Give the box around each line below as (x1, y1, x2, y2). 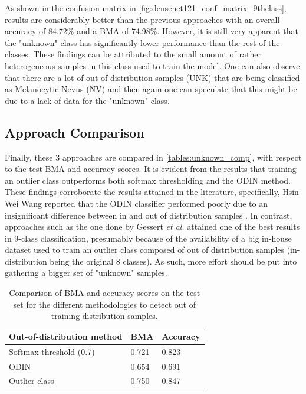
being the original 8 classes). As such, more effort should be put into (50, 255, 297, 267)
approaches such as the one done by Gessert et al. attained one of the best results (5, 220, 300, 233)
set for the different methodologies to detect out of (13, 298, 196, 310)
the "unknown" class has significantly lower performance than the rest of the (5, 36, 280, 48)
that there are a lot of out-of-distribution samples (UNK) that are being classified (5, 71, 300, 83)
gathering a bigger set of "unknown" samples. (5, 266, 167, 279)
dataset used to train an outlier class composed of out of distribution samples (5, 243, 285, 256)
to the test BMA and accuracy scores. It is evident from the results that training (5, 162, 297, 175)
